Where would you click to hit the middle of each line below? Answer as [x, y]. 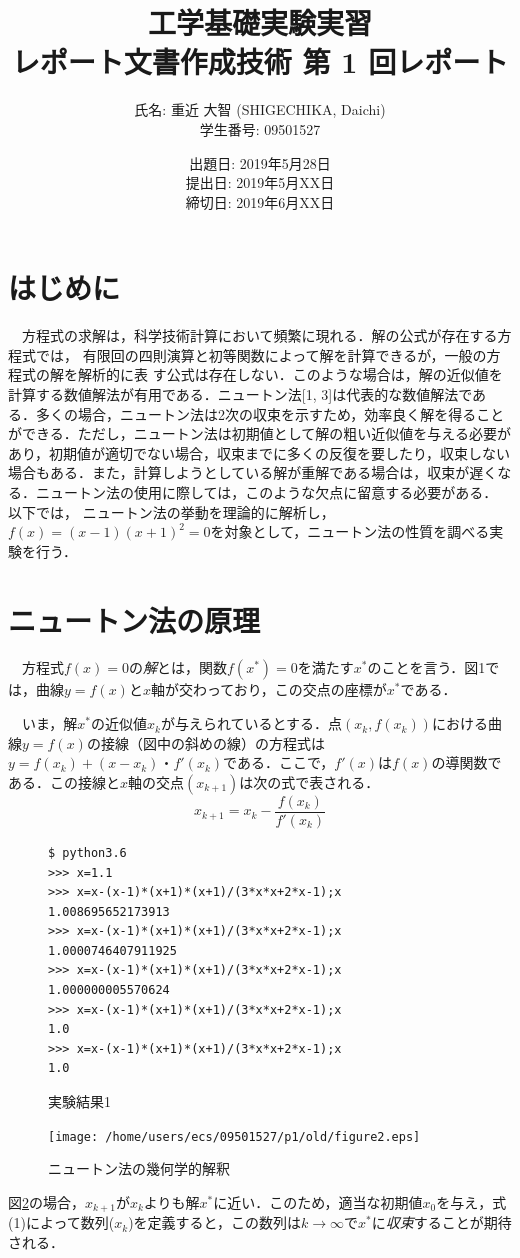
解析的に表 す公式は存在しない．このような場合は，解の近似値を [290, 374]
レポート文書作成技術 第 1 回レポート [260, 61]
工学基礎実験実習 [259, 22]
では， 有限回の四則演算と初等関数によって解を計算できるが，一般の [261, 354]
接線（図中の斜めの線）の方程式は [212, 742]
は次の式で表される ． [309, 781]
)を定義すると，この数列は [215, 1222]
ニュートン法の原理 [134, 619]
